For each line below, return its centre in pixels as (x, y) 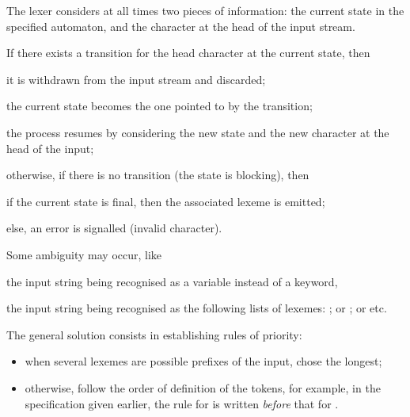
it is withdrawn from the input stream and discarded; (136, 79)
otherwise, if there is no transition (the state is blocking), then (158, 175)
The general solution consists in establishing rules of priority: (154, 334)
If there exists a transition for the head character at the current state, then (188, 53)
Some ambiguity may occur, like (84, 254)
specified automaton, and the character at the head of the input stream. (181, 26)
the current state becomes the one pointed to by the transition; (159, 106)
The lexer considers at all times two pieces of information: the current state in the (205, 10)
